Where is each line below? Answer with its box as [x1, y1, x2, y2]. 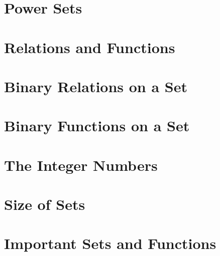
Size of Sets [4, 194, 85, 214]
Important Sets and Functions [4, 233, 216, 253]
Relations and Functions [4, 37, 175, 57]
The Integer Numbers [4, 154, 158, 175]
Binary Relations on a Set [4, 76, 188, 96]
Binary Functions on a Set [4, 115, 190, 136]
